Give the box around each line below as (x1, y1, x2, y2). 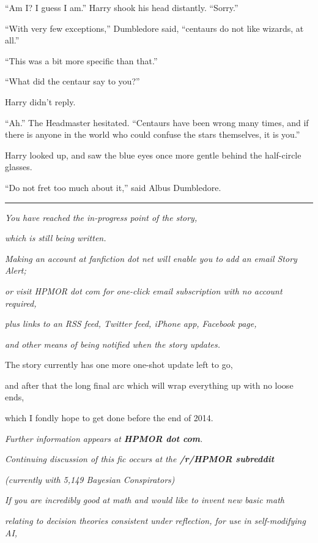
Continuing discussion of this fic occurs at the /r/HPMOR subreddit (5, 452, 275, 465)
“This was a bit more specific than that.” (5, 54, 158, 67)
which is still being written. (5, 231, 106, 244)
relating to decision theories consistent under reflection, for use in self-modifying (5, 514, 306, 527)
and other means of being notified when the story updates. (5, 337, 221, 350)
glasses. (5, 160, 32, 173)
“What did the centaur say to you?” (5, 75, 140, 88)
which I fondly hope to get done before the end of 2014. (5, 411, 213, 424)
